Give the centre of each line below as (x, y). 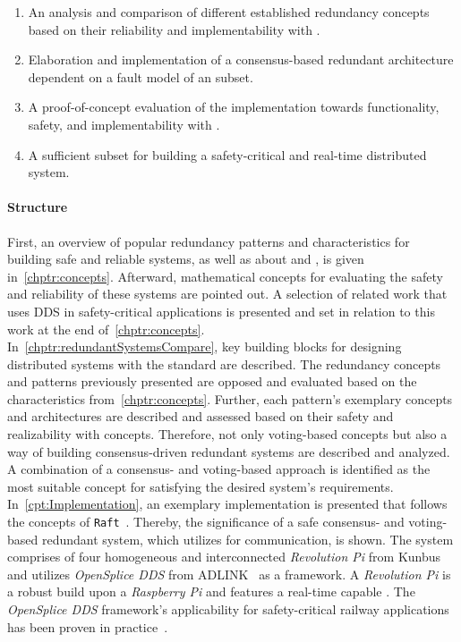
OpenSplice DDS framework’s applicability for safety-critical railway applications (228, 609)
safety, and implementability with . (124, 124)
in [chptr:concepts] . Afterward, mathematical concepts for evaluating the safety (225, 276)
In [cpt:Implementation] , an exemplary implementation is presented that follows (227, 504)
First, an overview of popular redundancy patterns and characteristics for (209, 241)
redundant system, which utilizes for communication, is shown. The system (248, 539)
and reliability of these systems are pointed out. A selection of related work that (227, 294)
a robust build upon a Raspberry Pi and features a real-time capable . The (211, 591)
